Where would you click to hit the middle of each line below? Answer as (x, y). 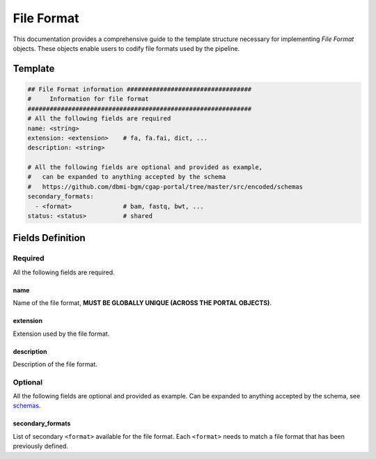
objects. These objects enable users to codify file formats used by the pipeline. (126, 48)
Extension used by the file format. (61, 334)
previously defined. (41, 446)
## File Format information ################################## (140, 89)
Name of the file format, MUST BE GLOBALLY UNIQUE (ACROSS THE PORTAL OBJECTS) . (142, 303)
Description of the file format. (55, 364)
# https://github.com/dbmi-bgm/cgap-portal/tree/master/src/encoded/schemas (165, 187)
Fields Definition (49, 238)
